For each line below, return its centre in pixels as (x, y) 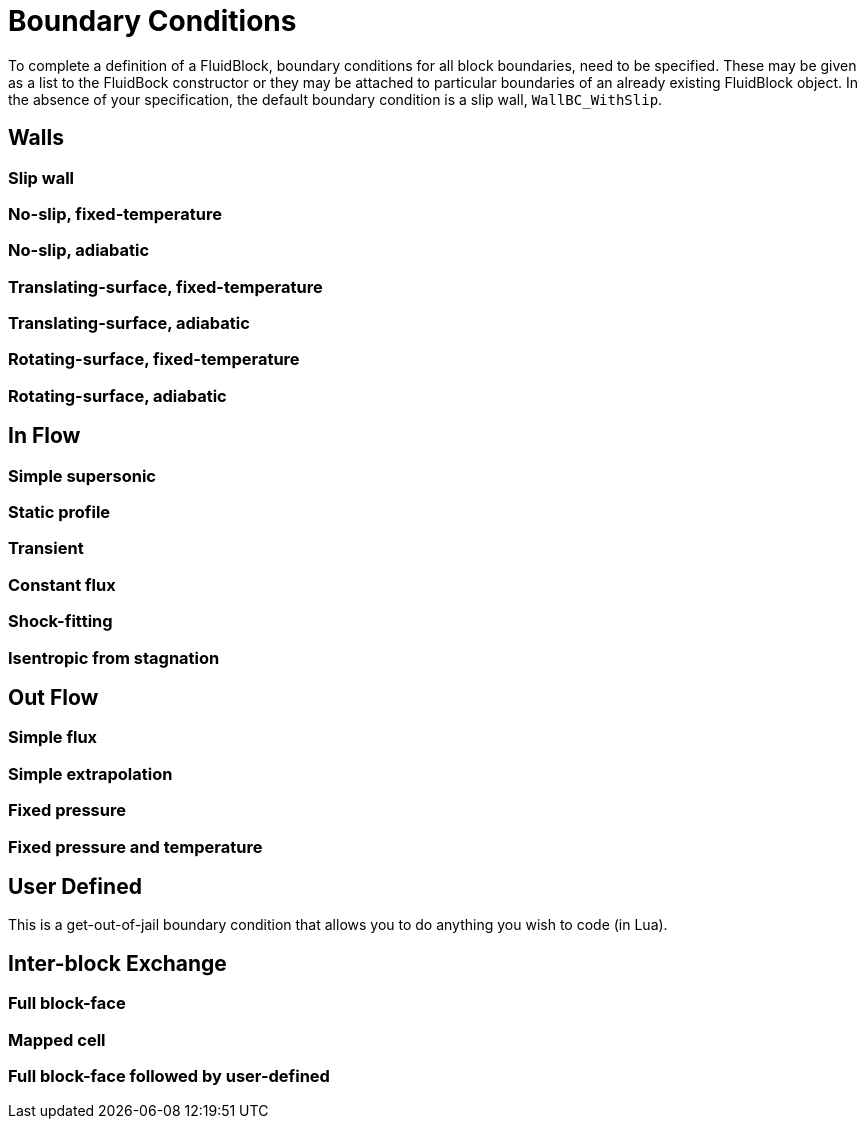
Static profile (59, 512)
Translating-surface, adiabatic (129, 323)
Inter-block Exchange (117, 963)
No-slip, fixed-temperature (115, 213)
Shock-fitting (60, 621)
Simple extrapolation (90, 773)
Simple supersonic (82, 475)
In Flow (44, 436)
